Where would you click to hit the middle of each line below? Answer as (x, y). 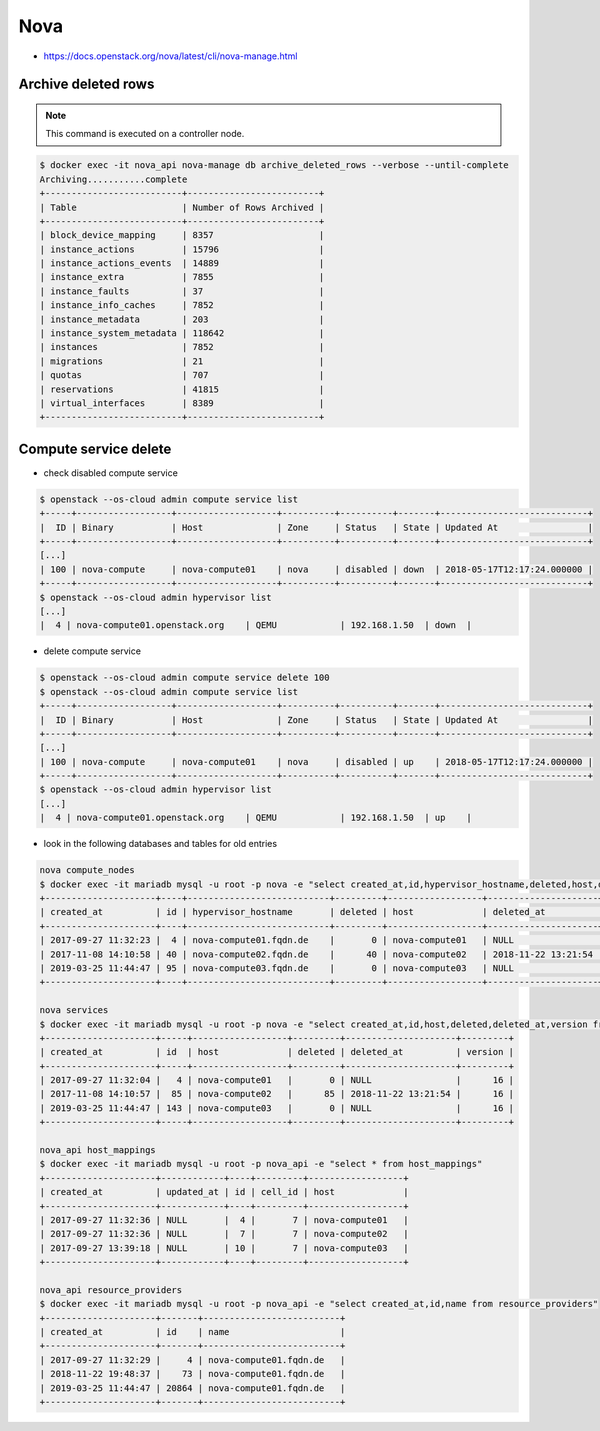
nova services (74, 1010)
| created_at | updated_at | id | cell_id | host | (224, 1192)
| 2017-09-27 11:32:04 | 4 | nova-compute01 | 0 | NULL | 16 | (277, 1080)
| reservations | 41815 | (182, 389)
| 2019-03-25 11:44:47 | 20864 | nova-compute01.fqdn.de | (192, 1388)
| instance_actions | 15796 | (182, 249)
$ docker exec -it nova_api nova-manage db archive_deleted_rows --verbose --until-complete (274, 165)
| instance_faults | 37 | (182, 291)
